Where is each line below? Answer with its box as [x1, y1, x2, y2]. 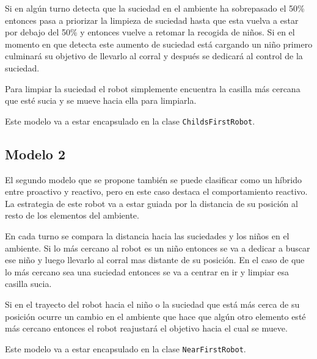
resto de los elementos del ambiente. [5, 209, 139, 222]
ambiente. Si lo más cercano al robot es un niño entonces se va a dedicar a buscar [5, 241, 310, 254]
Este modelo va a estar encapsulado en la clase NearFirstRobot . [5, 342, 246, 355]
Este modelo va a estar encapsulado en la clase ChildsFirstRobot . [5, 114, 255, 127]
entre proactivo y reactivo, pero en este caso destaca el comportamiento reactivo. [5, 185, 308, 198]
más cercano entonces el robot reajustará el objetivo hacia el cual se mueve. [5, 322, 288, 335]
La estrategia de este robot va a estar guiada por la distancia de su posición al [5, 197, 298, 209]
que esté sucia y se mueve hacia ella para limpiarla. [5, 94, 197, 107]
